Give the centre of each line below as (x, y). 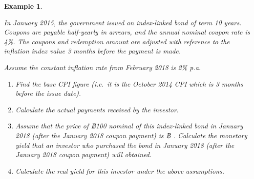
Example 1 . (23, 6)
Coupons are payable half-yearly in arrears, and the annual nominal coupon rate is (127, 32)
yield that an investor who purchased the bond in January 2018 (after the (125, 145)
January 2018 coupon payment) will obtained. (84, 154)
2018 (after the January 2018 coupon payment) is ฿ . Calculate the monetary (131, 135)
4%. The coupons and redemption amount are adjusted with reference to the (117, 41)
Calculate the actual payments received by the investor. (97, 109)
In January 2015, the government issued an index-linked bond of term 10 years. (123, 22)
